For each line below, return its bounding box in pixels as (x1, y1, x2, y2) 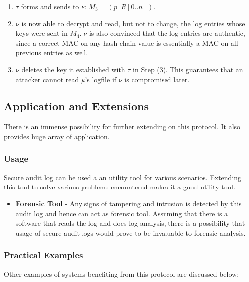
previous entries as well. (15, 47, 88, 58)
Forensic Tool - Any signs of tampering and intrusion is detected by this (15, 198, 242, 208)
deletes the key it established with (21, 64, 125, 74)
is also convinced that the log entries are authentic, (89, 28, 245, 38)
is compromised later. (124, 74, 190, 84)
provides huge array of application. (4, 131, 110, 141)
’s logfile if (85, 74, 117, 84)
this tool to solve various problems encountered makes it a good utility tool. (4, 182, 235, 192)
